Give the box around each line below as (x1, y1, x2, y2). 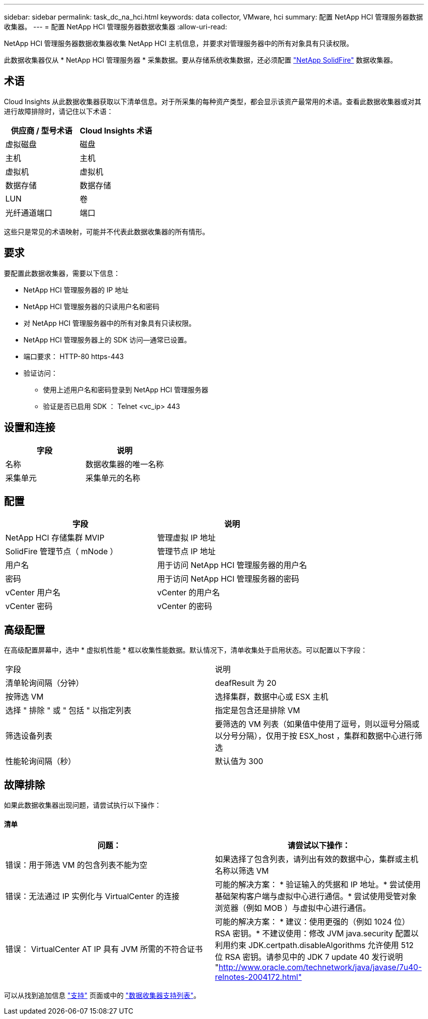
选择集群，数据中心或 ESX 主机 (215, 692, 328, 702)
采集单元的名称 (86, 473, 141, 483)
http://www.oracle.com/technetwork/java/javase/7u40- (218, 962, 422, 973)
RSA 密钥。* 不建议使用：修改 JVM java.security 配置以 (215, 928, 419, 939)
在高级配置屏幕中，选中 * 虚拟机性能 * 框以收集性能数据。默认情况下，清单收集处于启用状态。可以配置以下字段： (4, 646, 367, 655)
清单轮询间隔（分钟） (5, 678, 84, 688)
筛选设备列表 (5, 731, 53, 741)
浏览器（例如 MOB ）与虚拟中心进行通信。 (215, 903, 371, 913)
